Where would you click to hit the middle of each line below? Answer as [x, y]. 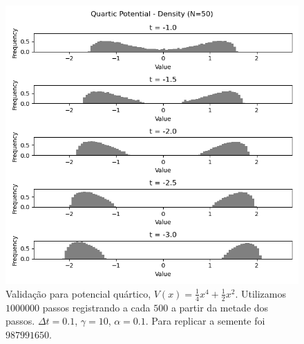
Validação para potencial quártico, [78, 293]
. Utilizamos [261, 293]
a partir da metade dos [220, 307]
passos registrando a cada [96, 307]
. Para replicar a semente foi [205, 321]
